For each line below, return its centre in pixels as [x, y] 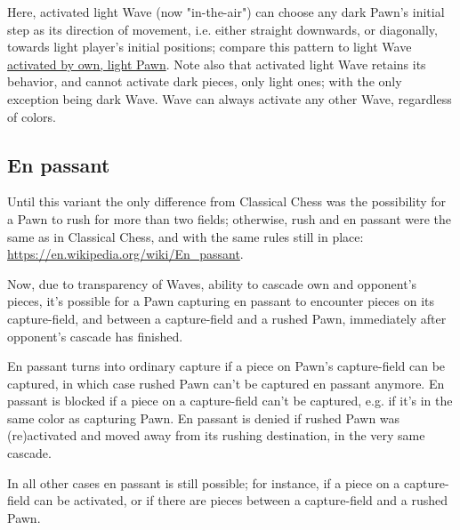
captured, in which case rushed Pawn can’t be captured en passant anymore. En [226, 383]
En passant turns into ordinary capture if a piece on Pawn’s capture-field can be [226, 366]
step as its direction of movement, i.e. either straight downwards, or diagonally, [222, 29]
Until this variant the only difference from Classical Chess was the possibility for [227, 201]
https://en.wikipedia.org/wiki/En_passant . [125, 254]
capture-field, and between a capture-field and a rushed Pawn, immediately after [227, 318]
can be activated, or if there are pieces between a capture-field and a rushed [241, 500]
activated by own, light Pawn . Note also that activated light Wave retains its [217, 64]
